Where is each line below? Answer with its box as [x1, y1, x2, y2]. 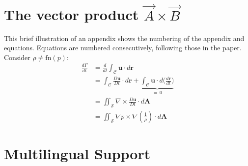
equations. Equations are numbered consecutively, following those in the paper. [4, 42, 242, 53]
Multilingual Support [4, 144, 151, 164]
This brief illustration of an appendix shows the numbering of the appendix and [4, 33, 245, 43]
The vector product [4, 4, 139, 24]
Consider [4, 52, 30, 62]
